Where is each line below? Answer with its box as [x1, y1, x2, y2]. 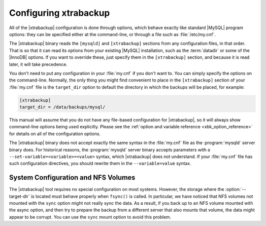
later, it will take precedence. [9, 61, 67, 67]
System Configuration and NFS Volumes [9, 173, 135, 182]
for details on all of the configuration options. [9, 131, 101, 137]
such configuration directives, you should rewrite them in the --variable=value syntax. [9, 160, 192, 166]
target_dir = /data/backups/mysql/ [19, 104, 105, 110]
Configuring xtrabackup [9, 7, 110, 18]
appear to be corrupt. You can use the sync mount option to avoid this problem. [9, 214, 171, 220]
